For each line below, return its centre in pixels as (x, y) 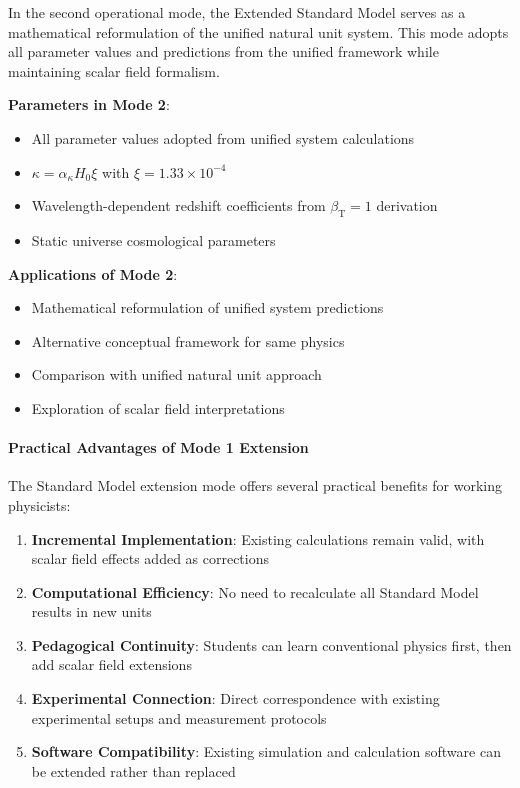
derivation (407, 205)
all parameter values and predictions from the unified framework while (223, 51)
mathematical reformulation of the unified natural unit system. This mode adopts (258, 31)
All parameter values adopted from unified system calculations (223, 137)
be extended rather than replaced (133, 770)
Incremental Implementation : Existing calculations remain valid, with (258, 538)
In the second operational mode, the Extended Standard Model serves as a (237, 12)
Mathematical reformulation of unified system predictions (207, 307)
